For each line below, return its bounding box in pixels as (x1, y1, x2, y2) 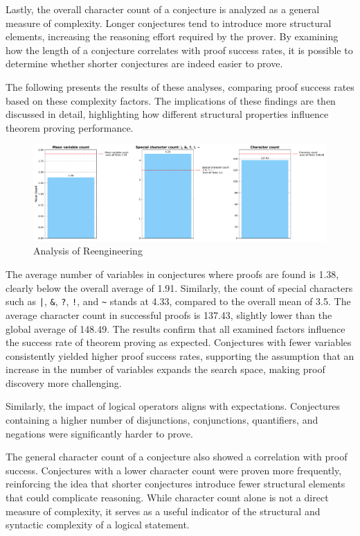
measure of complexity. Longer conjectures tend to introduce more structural (6, 15, 332, 30)
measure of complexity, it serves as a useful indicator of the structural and (6, 503, 321, 518)
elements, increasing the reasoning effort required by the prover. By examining (6, 29, 339, 44)
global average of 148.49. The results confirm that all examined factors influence (6, 321, 345, 336)
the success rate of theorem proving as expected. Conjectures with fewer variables (6, 335, 352, 349)
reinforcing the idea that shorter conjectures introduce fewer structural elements (6, 476, 345, 491)
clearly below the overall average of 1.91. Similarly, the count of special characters (6, 280, 353, 295)
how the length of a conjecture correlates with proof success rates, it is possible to (6, 42, 353, 57)
